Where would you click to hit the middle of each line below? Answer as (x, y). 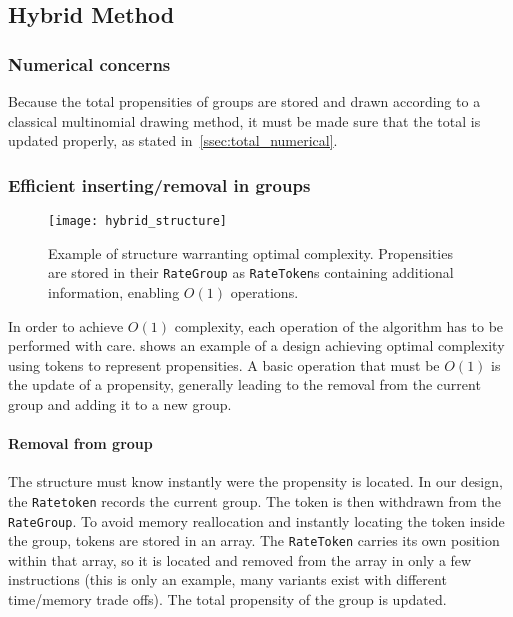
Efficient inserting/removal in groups (159, 184)
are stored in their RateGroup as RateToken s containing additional (251, 272)
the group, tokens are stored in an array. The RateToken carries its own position (254, 540)
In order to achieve (66, 325)
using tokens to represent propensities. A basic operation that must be (224, 364)
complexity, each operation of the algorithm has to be (339, 325)
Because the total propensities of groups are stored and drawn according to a (244, 101)
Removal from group (80, 443)
